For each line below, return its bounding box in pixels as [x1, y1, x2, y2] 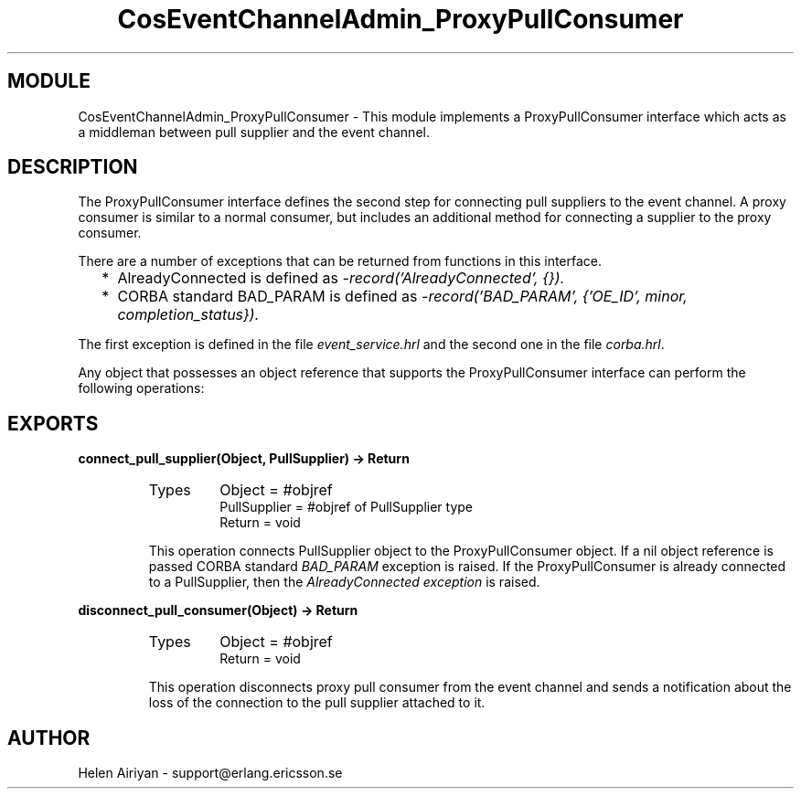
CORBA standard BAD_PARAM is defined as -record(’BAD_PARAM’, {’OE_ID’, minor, [117, 287, 688, 306]
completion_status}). [117, 305, 260, 324]
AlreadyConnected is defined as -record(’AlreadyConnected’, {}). [117, 269, 565, 288]
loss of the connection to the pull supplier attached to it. [148, 695, 486, 711]
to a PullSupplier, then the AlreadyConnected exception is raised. [148, 574, 540, 590]
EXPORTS [7, 411, 99, 435]
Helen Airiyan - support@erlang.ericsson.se [78, 765, 343, 781]
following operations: [78, 380, 205, 397]
